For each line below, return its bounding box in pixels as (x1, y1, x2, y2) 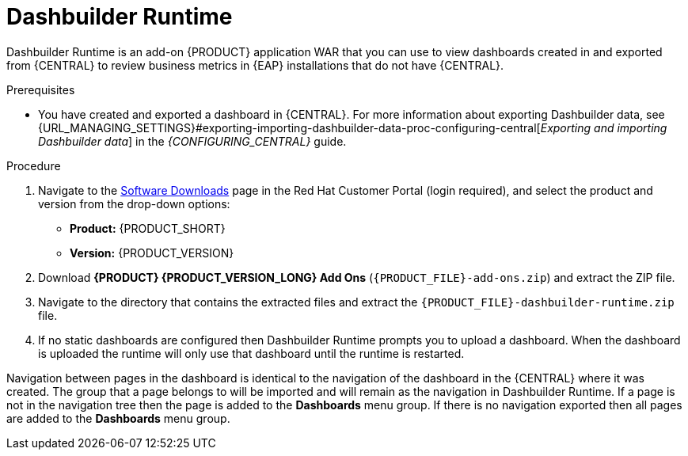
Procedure (6, 158, 61, 173)
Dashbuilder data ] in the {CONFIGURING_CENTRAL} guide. (38, 134, 347, 148)
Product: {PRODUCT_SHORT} (70, 221, 226, 235)
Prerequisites (6, 82, 75, 97)
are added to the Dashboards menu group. (6, 411, 230, 425)
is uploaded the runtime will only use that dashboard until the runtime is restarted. (38, 346, 465, 360)
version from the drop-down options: (38, 196, 230, 211)
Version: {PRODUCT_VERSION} (70, 245, 234, 260)
